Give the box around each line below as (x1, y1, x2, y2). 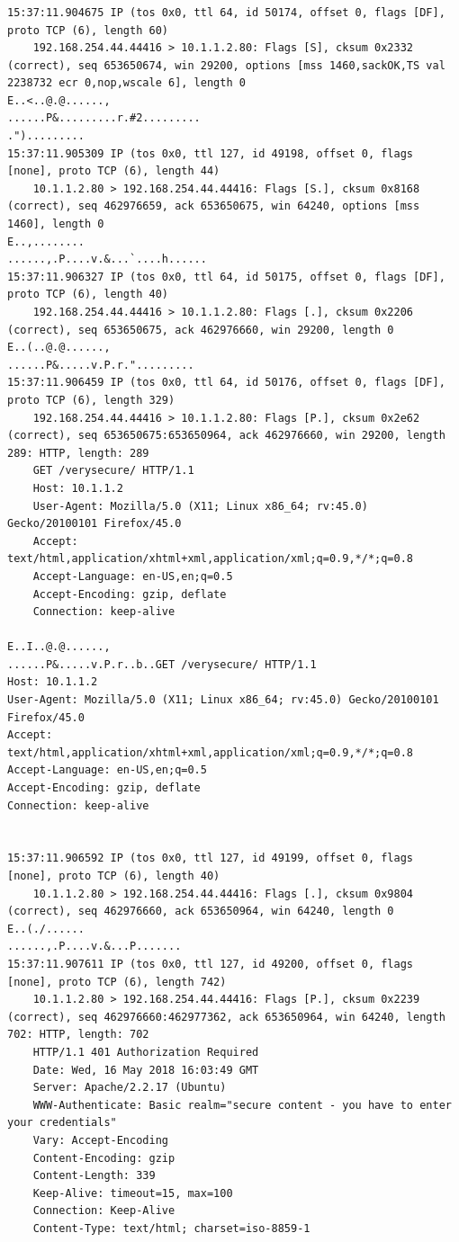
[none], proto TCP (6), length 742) (7, 975, 227, 988)
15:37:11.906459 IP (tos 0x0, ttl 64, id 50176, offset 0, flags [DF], (7, 376, 445, 389)
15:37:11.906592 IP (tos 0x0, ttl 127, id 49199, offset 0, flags (7, 852, 414, 865)
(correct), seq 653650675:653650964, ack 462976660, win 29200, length (7, 429, 445, 442)
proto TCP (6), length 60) (7, 23, 168, 37)
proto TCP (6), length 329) (7, 393, 175, 407)
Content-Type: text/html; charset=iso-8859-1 (32, 1221, 310, 1235)
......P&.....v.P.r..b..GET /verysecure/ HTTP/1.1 (7, 657, 317, 671)
